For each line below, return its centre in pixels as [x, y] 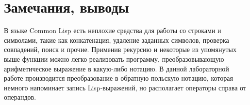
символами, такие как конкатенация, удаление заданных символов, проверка [117, 40]
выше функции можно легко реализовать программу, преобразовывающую [114, 59]
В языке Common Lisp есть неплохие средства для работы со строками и [113, 30]
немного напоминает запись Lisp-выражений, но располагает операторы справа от [125, 87]
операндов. [20, 97]
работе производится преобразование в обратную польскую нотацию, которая [118, 78]
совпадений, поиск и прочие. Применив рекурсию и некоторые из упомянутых [120, 49]
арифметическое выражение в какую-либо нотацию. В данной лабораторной [117, 68]
